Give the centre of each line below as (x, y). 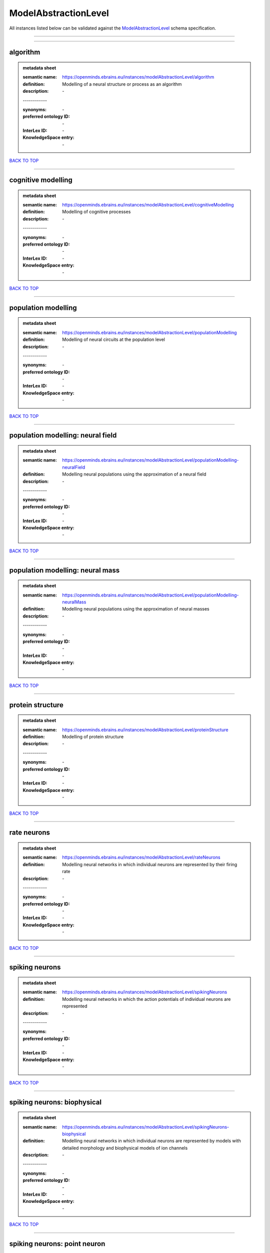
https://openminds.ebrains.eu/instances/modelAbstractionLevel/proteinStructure (145, 730)
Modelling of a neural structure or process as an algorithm (122, 84)
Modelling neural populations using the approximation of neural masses (136, 609)
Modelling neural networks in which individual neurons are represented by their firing (150, 864)
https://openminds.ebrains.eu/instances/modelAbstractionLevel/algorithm (138, 77)
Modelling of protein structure (93, 737)
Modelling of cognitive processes (96, 212)
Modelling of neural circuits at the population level (113, 340)
